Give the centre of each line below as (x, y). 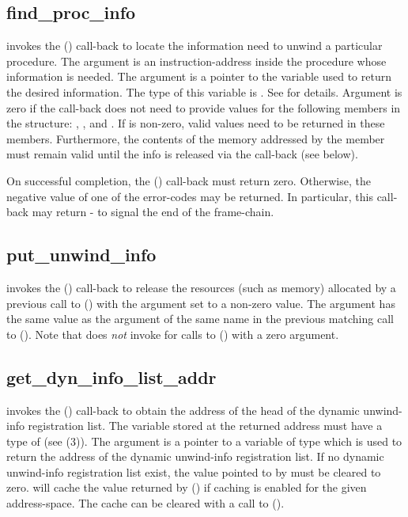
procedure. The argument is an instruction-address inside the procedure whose (196, 61)
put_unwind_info (81, 255)
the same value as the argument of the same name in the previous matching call (200, 319)
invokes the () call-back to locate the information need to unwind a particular (195, 46)
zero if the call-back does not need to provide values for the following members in (204, 107)
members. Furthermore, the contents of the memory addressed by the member (196, 138)
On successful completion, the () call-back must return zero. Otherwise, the (189, 180)
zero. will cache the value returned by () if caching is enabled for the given (187, 487)
